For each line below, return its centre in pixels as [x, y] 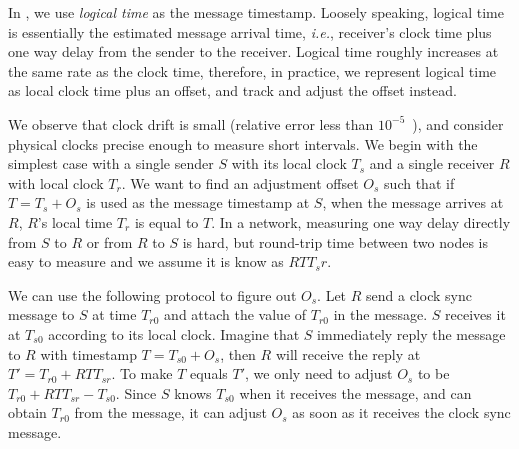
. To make [142, 373]
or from [109, 241]
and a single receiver [432, 163]
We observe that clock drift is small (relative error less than [191, 123]
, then [238, 353]
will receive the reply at [348, 353]
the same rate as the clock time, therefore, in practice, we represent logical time [252, 70]
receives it [475, 314]
